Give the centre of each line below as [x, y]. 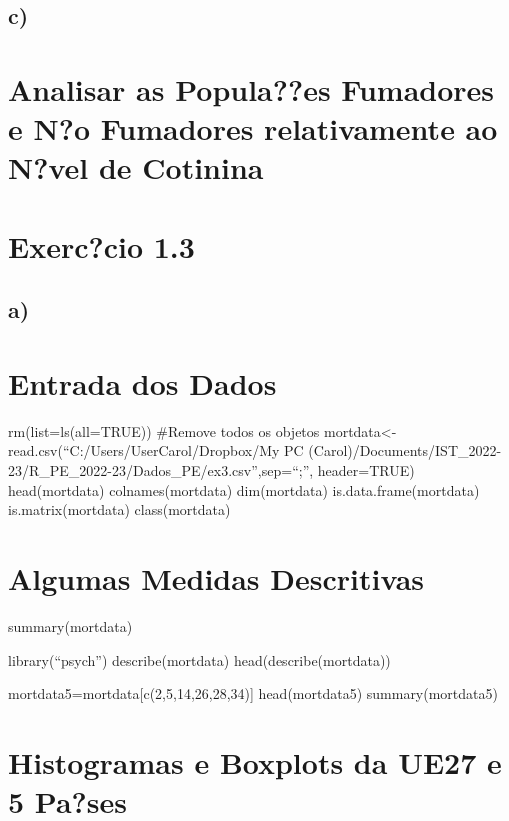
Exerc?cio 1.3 [101, 245]
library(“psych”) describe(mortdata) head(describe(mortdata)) [199, 659]
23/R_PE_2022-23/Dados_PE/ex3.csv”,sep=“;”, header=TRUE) [211, 470]
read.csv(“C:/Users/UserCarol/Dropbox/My [144, 450]
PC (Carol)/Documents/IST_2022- [393, 450]
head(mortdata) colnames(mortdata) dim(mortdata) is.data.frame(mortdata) [244, 489]
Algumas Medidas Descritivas [216, 577]
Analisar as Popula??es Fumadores [251, 88]
